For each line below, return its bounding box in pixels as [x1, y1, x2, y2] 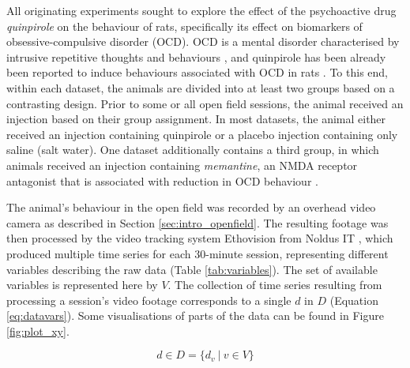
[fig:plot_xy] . [6, 322, 70, 339]
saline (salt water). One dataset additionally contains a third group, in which [6, 141, 379, 158]
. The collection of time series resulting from [167, 276, 382, 293]
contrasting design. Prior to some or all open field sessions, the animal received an [6, 95, 404, 111]
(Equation [329, 291, 378, 308]
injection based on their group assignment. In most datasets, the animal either [6, 111, 386, 127]
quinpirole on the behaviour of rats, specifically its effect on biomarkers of [6, 17, 363, 34]
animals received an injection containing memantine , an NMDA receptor [6, 156, 358, 173]
